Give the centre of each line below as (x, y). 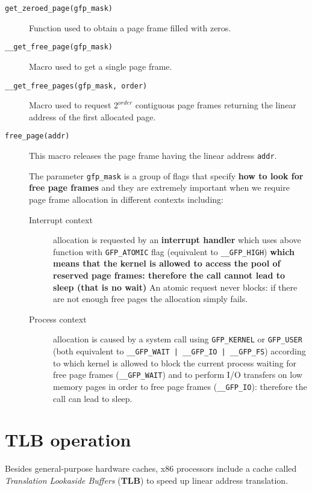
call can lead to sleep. (93, 398)
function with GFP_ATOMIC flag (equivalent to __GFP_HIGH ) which (174, 251)
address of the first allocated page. (92, 116)
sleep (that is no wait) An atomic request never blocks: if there (175, 287)
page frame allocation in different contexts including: (126, 199)
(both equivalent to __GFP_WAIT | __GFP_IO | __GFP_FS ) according (179, 350)
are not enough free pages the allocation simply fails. (151, 299)
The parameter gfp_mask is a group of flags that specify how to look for (166, 175)
